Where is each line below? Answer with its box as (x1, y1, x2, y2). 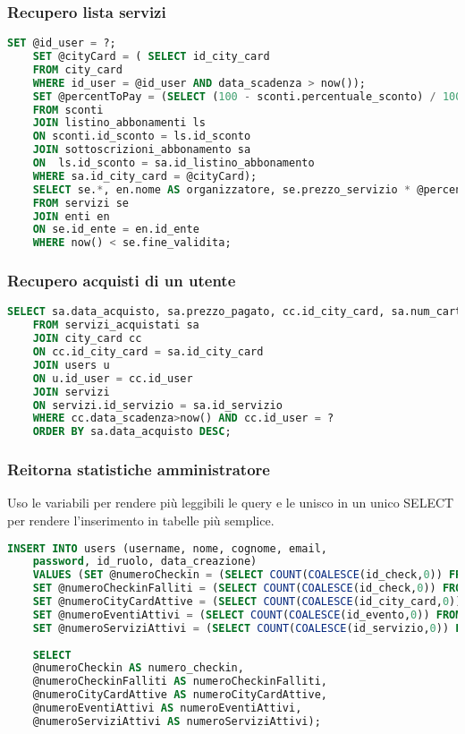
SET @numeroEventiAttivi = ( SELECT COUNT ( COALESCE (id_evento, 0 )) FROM (32, 608, 462, 621)
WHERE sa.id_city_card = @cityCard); (32, 169, 258, 183)
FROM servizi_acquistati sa (32, 319, 199, 332)
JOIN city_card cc (32, 332, 142, 346)
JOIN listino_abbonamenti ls (32, 116, 206, 130)
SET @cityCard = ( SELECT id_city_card (32, 50, 270, 64)
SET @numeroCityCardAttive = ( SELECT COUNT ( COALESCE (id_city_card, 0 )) (32, 595, 462, 609)
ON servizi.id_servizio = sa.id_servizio (32, 398, 283, 412)
